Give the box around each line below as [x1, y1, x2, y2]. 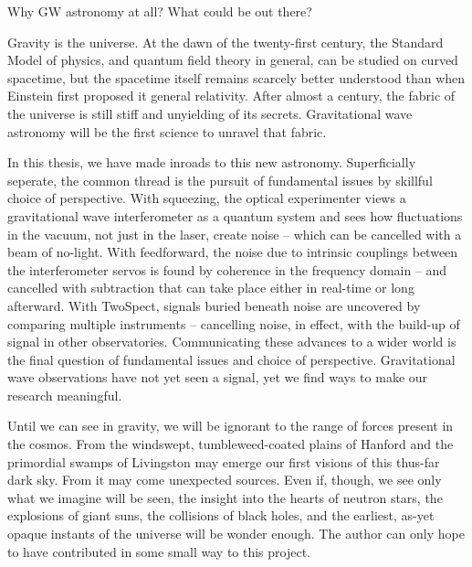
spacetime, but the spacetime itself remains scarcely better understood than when [7, 68, 466, 87]
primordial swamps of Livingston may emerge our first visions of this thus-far [7, 452, 440, 471]
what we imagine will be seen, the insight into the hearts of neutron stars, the [7, 487, 443, 507]
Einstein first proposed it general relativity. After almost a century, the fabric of [7, 86, 456, 105]
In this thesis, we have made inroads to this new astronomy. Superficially [7, 153, 416, 172]
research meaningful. [7, 385, 122, 404]
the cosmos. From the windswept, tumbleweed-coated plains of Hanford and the [7, 434, 454, 454]
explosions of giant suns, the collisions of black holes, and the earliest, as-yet [7, 506, 435, 525]
